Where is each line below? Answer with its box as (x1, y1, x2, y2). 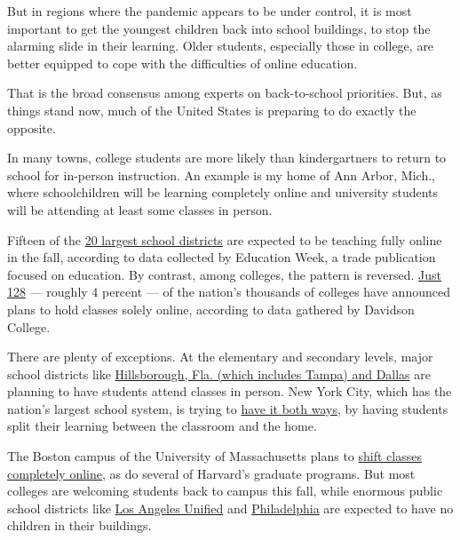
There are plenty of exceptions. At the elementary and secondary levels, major (7, 347, 433, 366)
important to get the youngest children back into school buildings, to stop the (7, 19, 431, 37)
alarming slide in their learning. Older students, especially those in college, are (7, 36, 434, 55)
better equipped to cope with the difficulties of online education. (7, 53, 358, 72)
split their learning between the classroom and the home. (7, 417, 317, 435)
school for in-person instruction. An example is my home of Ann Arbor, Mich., (7, 165, 435, 184)
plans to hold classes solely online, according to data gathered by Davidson (7, 299, 415, 318)
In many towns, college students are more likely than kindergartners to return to (7, 148, 447, 167)
